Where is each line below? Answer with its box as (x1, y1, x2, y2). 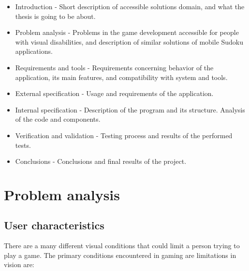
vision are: (4, 259, 34, 270)
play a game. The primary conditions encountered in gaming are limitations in (4, 250, 236, 260)
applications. (15, 46, 53, 56)
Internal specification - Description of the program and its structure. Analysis (15, 104, 245, 114)
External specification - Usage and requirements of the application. (15, 88, 214, 98)
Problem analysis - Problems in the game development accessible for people (15, 27, 239, 37)
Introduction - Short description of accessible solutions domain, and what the (15, 1, 245, 11)
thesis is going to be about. (15, 11, 96, 21)
